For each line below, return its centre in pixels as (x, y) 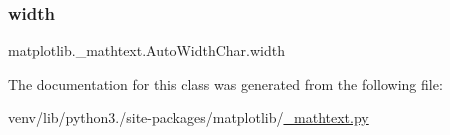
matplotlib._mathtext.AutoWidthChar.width (147, 50)
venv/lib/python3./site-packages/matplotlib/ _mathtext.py (188, 117)
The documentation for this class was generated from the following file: (225, 83)
